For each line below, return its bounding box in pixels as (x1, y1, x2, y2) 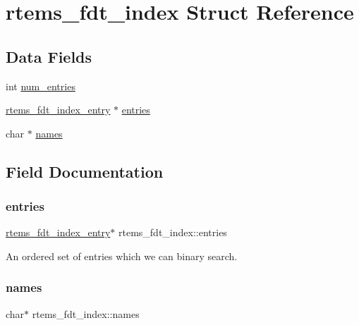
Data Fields (6, 45, 92, 67)
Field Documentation (6, 160, 164, 182)
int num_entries (6, 78, 75, 93)
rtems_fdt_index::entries (118, 225, 227, 240)
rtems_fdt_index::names (32, 306, 140, 321)
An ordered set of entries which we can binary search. (6, 248, 238, 263)
